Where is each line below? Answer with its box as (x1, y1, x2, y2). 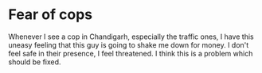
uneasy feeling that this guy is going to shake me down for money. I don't (8, 40, 249, 49)
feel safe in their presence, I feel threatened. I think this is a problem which (8, 48, 253, 58)
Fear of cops (8, 6, 93, 24)
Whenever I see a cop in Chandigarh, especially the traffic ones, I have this (8, 32, 254, 41)
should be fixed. (8, 57, 61, 67)
